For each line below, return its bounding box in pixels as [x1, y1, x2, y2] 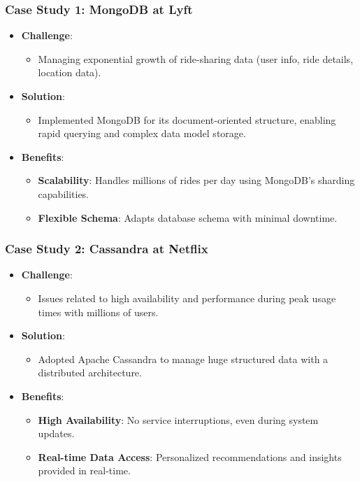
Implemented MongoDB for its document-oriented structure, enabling [38, 112, 336, 127]
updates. [38, 426, 75, 441]
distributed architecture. [38, 365, 142, 380]
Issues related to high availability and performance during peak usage [38, 290, 336, 305]
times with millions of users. [38, 304, 159, 319]
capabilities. [38, 186, 89, 201]
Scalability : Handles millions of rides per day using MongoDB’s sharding [38, 173, 355, 187]
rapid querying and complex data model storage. [38, 126, 246, 141]
